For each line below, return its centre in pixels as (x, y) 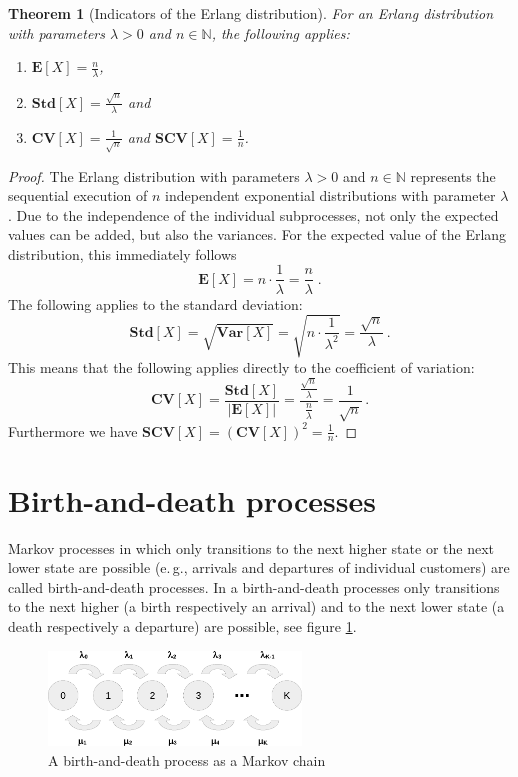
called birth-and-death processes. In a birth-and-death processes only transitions (254, 586)
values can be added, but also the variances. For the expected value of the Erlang (257, 234)
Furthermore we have (73, 430)
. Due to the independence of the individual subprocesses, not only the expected (253, 214)
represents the (453, 175)
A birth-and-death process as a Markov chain (187, 759)
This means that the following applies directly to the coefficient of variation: (241, 366)
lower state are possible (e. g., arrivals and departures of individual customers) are (259, 567)
